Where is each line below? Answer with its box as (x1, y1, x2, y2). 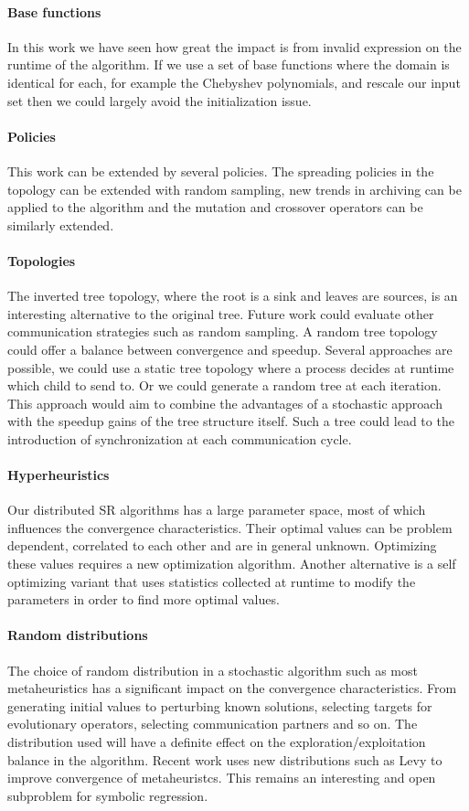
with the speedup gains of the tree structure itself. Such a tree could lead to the (7, 411, 454, 431)
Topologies (7, 251, 76, 270)
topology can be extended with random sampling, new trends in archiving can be (7, 179, 462, 198)
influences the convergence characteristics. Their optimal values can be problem (7, 518, 453, 537)
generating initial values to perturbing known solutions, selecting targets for (7, 696, 432, 715)
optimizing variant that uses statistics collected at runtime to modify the (7, 571, 416, 591)
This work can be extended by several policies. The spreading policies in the (7, 161, 434, 180)
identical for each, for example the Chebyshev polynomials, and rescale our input (7, 72, 461, 91)
